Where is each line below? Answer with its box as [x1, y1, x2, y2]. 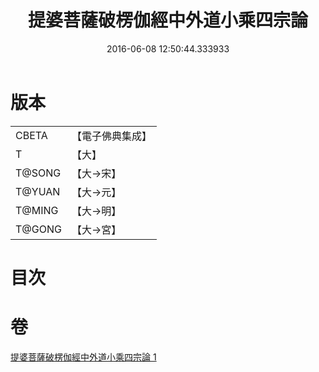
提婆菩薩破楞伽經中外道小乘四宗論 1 [10, 351, 157, 363]
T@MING [15, 203, 59, 217]
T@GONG [15, 222, 62, 236]
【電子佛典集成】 [71, 129, 152, 143]
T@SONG [15, 166, 62, 180]
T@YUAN [15, 184, 61, 198]
